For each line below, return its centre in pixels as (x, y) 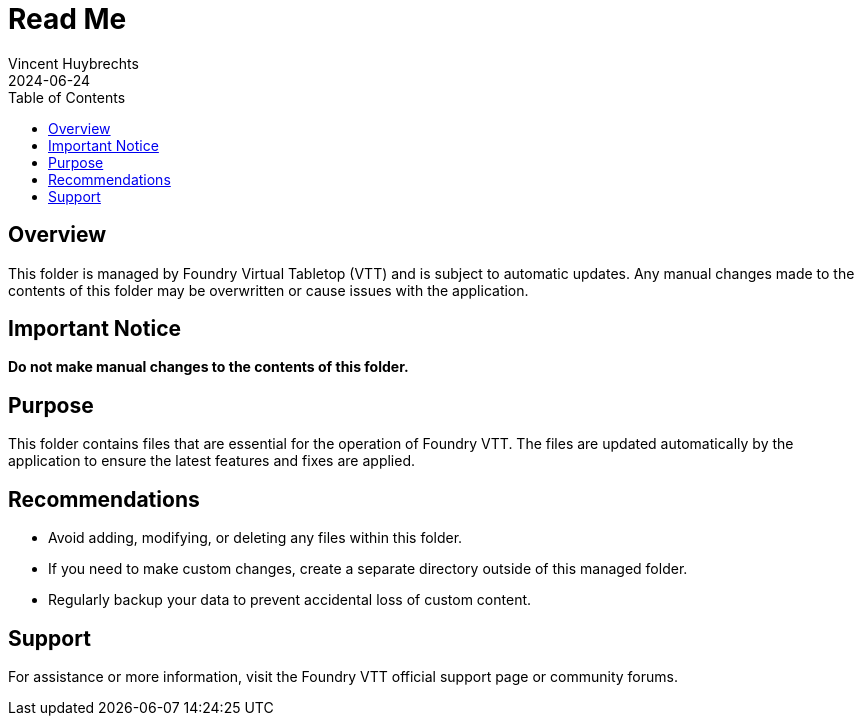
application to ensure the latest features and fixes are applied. (211, 461)
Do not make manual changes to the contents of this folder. (208, 367)
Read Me (67, 19)
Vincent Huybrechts (73, 63)
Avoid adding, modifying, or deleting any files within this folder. (255, 538)
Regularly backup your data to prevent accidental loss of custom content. (290, 600)
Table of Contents (67, 97)
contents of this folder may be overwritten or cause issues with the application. (268, 290)
